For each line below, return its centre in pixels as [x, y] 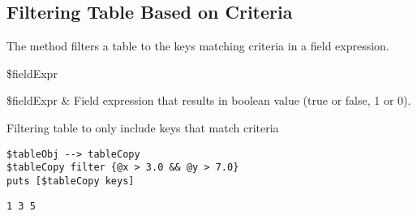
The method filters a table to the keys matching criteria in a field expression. [198, 46]
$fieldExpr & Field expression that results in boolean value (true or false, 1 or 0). [209, 100]
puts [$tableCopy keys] [71, 181]
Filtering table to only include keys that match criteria [143, 127]
